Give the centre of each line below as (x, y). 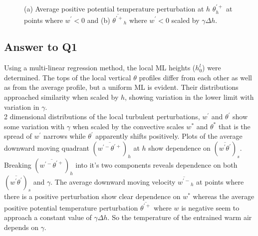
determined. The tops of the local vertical (68, 77)
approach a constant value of (48, 217)
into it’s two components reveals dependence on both (156, 164)
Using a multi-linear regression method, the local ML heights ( (100, 68)
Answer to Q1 (41, 47)
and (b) (99, 20)
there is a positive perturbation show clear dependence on (92, 196)
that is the (234, 126)
